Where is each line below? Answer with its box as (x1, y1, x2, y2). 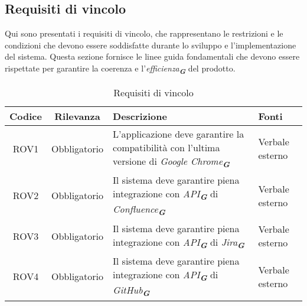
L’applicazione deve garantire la (113, 127, 244, 141)
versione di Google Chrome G (113, 154, 230, 170)
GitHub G (113, 283, 150, 299)
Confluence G (113, 202, 165, 218)
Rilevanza (54, 109, 100, 123)
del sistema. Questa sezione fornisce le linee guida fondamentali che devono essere (5, 50, 300, 63)
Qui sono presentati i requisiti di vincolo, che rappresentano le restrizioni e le (5, 27, 283, 40)
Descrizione (113, 109, 167, 123)
